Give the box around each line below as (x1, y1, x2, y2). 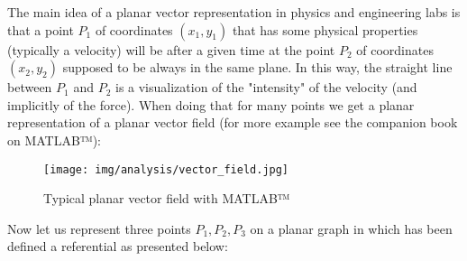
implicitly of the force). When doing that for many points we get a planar (7, 95, 415, 114)
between (7, 78, 52, 97)
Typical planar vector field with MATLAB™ (43, 189, 290, 208)
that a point (7, 20, 74, 39)
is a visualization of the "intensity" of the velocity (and (114, 78, 417, 97)
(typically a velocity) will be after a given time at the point (7, 40, 335, 59)
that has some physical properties (232, 20, 418, 39)
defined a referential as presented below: (7, 237, 228, 256)
